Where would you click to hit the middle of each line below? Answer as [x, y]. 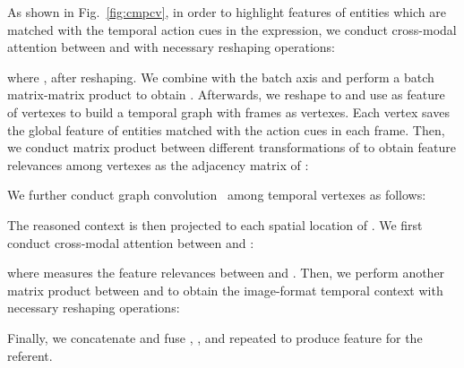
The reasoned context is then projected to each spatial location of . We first [215, 224]
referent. [30, 355]
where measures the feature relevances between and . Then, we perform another [226, 273]
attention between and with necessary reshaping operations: [171, 47]
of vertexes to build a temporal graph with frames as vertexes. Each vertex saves [228, 111]
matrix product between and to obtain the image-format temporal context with [225, 290]
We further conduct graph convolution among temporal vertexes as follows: [217, 195]
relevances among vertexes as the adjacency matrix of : [158, 164]
